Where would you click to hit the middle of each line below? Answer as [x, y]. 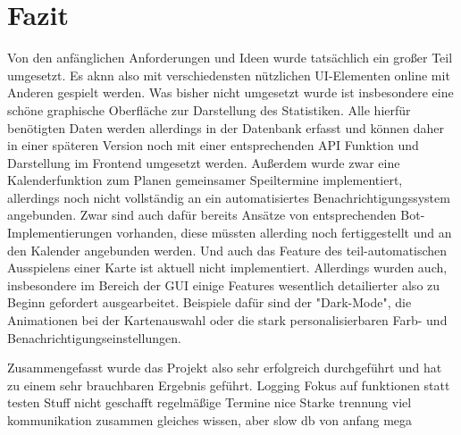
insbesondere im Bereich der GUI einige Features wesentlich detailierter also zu [224, 284]
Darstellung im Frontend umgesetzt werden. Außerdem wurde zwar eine [204, 162]
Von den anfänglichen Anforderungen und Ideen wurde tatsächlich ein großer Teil [230, 58]
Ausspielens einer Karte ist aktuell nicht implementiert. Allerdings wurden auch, [227, 268]
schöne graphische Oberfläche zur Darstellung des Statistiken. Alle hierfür [209, 109]
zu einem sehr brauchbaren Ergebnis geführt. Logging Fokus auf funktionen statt [229, 385]
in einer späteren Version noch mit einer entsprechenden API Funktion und [213, 145]
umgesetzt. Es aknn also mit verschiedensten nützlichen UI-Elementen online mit [229, 75]
